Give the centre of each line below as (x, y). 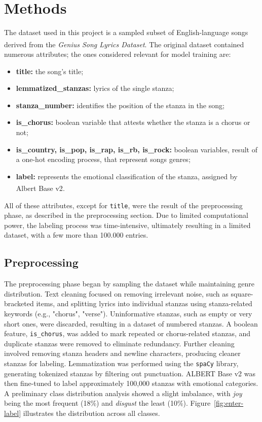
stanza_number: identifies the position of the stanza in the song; (120, 105)
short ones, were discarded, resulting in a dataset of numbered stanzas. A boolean (131, 323)
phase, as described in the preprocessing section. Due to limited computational (126, 215)
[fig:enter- (229, 403)
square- (242, 293)
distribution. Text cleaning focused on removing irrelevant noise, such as (116, 293)
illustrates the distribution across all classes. (91, 413)
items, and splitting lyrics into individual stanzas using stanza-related (144, 303)
